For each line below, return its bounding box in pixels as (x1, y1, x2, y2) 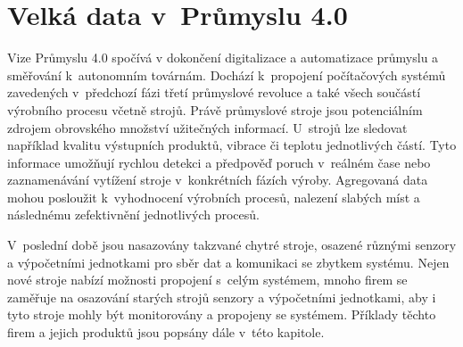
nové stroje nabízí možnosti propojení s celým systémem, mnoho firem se (7, 270, 408, 289)
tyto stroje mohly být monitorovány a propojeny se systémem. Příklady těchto (7, 305, 436, 324)
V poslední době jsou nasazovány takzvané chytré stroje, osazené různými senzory (7, 235, 457, 254)
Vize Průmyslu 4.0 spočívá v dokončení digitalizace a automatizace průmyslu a (7, 48, 439, 67)
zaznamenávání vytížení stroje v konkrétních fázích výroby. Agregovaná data (7, 170, 428, 189)
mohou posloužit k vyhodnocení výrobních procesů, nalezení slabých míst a (7, 187, 420, 206)
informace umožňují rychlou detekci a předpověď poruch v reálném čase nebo (7, 153, 431, 171)
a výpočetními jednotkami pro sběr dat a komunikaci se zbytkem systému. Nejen (7, 252, 450, 271)
